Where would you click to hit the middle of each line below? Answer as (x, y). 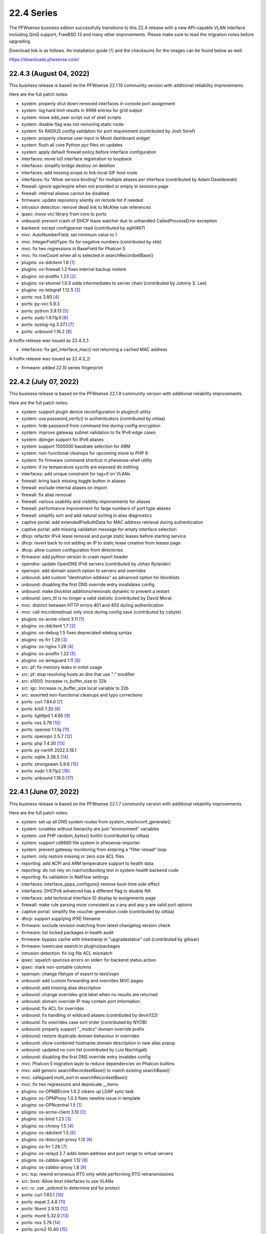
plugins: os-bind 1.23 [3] (46, 1119)
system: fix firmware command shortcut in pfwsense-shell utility (87, 460)
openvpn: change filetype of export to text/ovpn (70, 974)
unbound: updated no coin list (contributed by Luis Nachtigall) (84, 1050)
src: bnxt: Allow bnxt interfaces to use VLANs (67, 1181)
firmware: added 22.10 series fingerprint (62, 368)
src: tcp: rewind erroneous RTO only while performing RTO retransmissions (98, 1174)
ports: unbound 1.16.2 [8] (47, 331)
